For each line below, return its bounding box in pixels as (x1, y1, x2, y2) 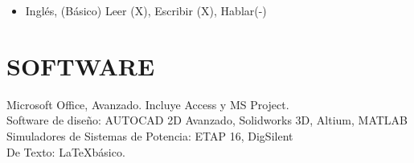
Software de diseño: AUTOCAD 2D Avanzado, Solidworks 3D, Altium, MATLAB (6, 112, 408, 128)
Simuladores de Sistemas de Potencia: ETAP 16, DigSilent (6, 127, 293, 144)
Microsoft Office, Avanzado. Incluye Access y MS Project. (6, 96, 289, 112)
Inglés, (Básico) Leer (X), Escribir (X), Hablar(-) (25, 2, 267, 18)
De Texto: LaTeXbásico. (6, 143, 125, 160)
